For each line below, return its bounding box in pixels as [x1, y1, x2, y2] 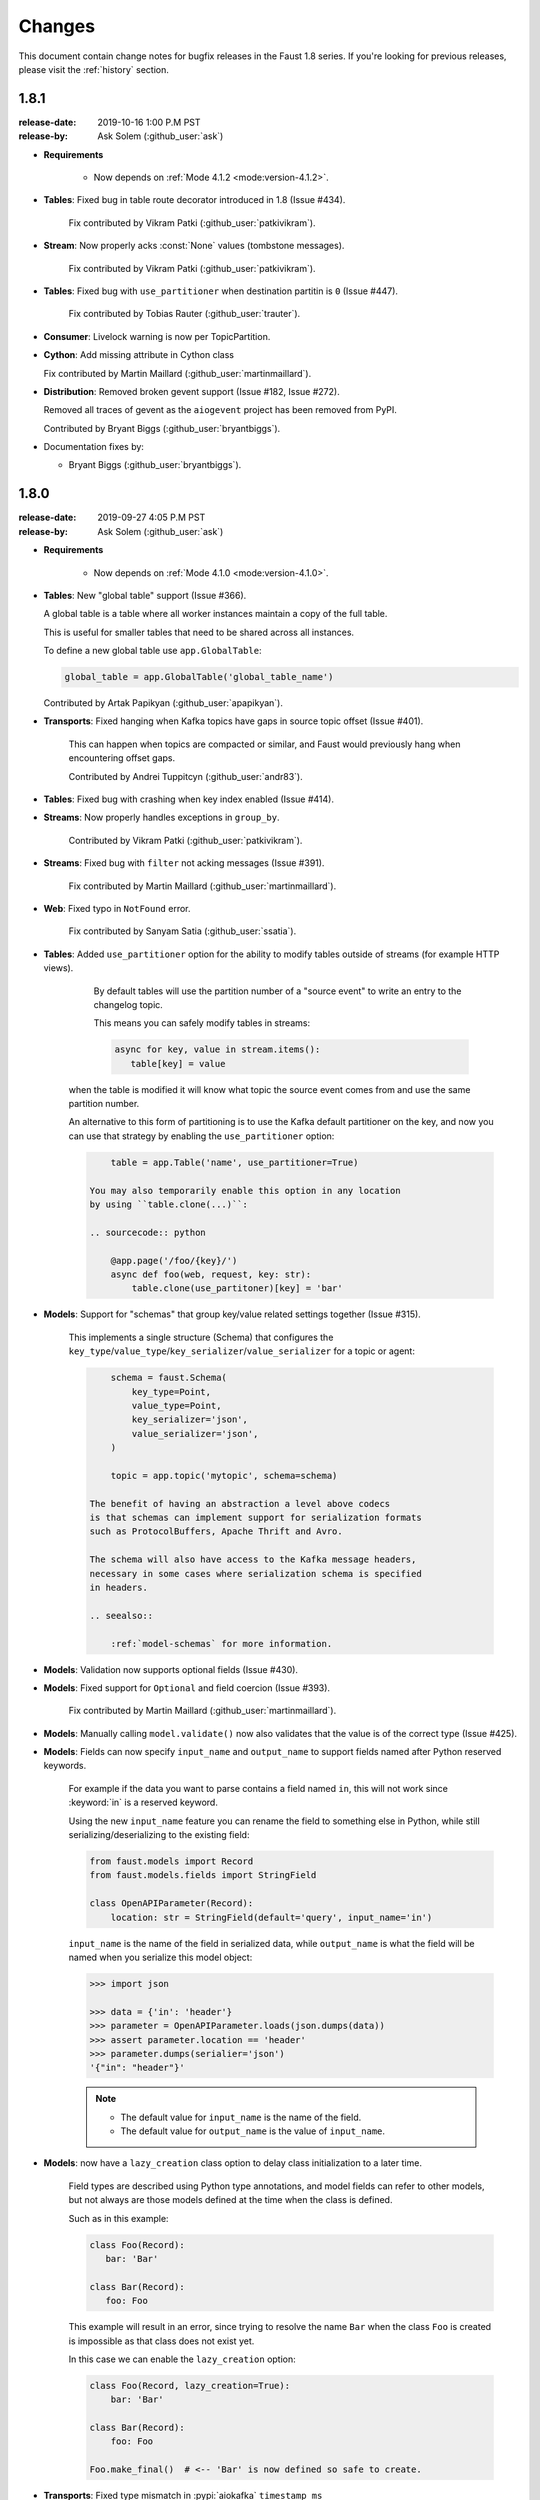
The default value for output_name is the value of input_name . [120, 2125, 385, 2137]
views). [43, 962, 74, 974]
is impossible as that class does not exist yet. [68, 2335, 255, 2347]
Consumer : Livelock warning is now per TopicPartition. [43, 330, 271, 342]
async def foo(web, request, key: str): [110, 1268, 312, 1280]
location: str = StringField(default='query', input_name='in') [110, 1911, 433, 1923]
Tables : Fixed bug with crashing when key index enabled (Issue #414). [43, 793, 335, 805]
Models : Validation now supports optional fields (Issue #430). [43, 1663, 299, 1675]
